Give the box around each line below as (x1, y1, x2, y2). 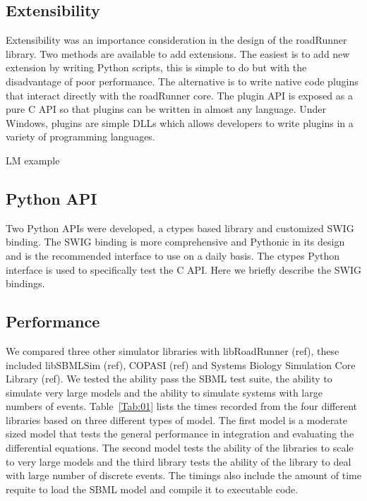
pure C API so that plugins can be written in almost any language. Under (6, 102, 327, 116)
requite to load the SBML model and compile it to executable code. (6, 481, 299, 496)
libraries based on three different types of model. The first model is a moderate (6, 412, 347, 427)
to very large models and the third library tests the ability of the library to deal (6, 454, 351, 469)
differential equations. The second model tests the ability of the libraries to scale (6, 440, 354, 455)
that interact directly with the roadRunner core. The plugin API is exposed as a (6, 87, 353, 102)
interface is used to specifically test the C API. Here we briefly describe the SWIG (6, 262, 361, 277)
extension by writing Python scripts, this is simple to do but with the (6, 60, 307, 75)
